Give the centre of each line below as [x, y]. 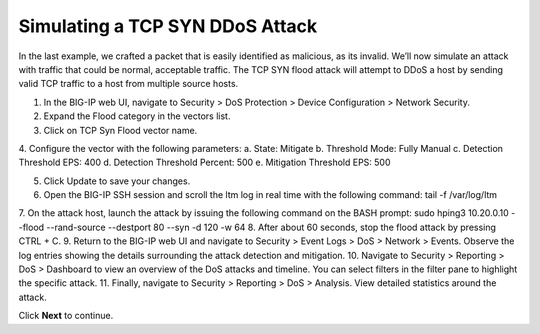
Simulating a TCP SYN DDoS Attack [168, 26]
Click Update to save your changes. [117, 181]
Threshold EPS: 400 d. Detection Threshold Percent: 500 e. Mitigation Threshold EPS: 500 [204, 162]
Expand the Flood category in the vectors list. [137, 116]
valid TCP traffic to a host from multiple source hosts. [128, 84]
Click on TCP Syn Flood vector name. [120, 130]
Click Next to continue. [66, 316]
